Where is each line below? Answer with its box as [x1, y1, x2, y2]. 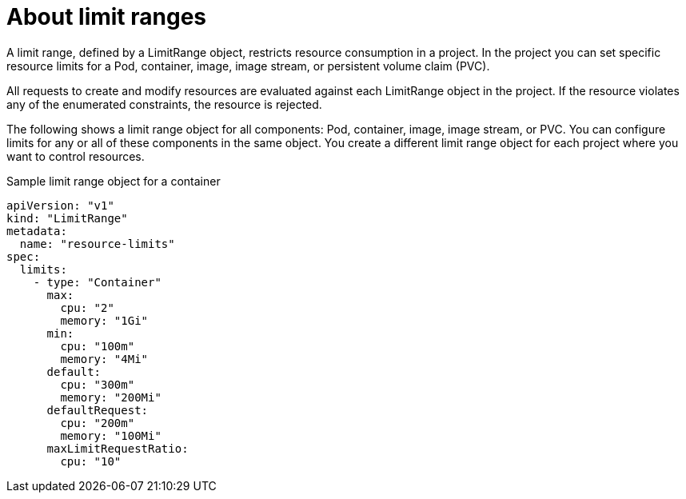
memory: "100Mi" [60, 429, 162, 442]
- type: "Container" [33, 275, 162, 289]
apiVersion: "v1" [6, 198, 114, 212]
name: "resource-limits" [19, 237, 175, 250]
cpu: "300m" [60, 377, 135, 391]
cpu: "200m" [60, 416, 135, 429]
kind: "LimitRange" [6, 211, 128, 225]
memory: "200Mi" [60, 390, 162, 404]
